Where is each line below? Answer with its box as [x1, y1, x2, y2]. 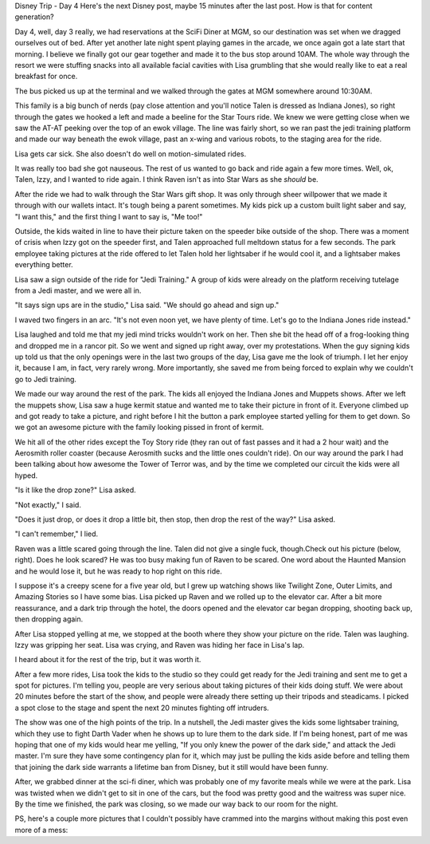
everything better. [14, 260, 73, 270]
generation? [14, 12, 55, 22]
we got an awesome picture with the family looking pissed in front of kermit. [14, 423, 264, 432]
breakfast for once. [14, 72, 78, 81]
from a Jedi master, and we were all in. [14, 286, 142, 295]
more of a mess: [14, 825, 68, 834]
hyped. [14, 471, 38, 480]
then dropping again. [14, 614, 84, 624]
